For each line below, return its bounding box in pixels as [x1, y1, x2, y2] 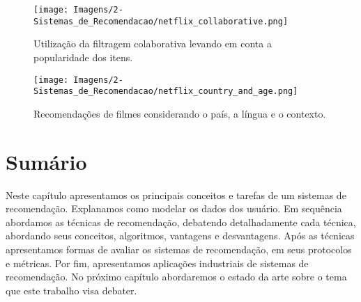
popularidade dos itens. [33, 49, 133, 64]
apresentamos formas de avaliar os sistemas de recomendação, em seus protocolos [6, 241, 352, 256]
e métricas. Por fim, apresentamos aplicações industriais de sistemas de [6, 255, 309, 270]
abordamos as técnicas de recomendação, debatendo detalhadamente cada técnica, [6, 214, 356, 229]
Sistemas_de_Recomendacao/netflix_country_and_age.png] [33, 86, 298, 97]
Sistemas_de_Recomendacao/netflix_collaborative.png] [33, 16, 289, 26]
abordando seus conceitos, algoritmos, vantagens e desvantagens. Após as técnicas [6, 228, 355, 243]
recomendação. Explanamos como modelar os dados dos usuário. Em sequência [6, 201, 342, 216]
